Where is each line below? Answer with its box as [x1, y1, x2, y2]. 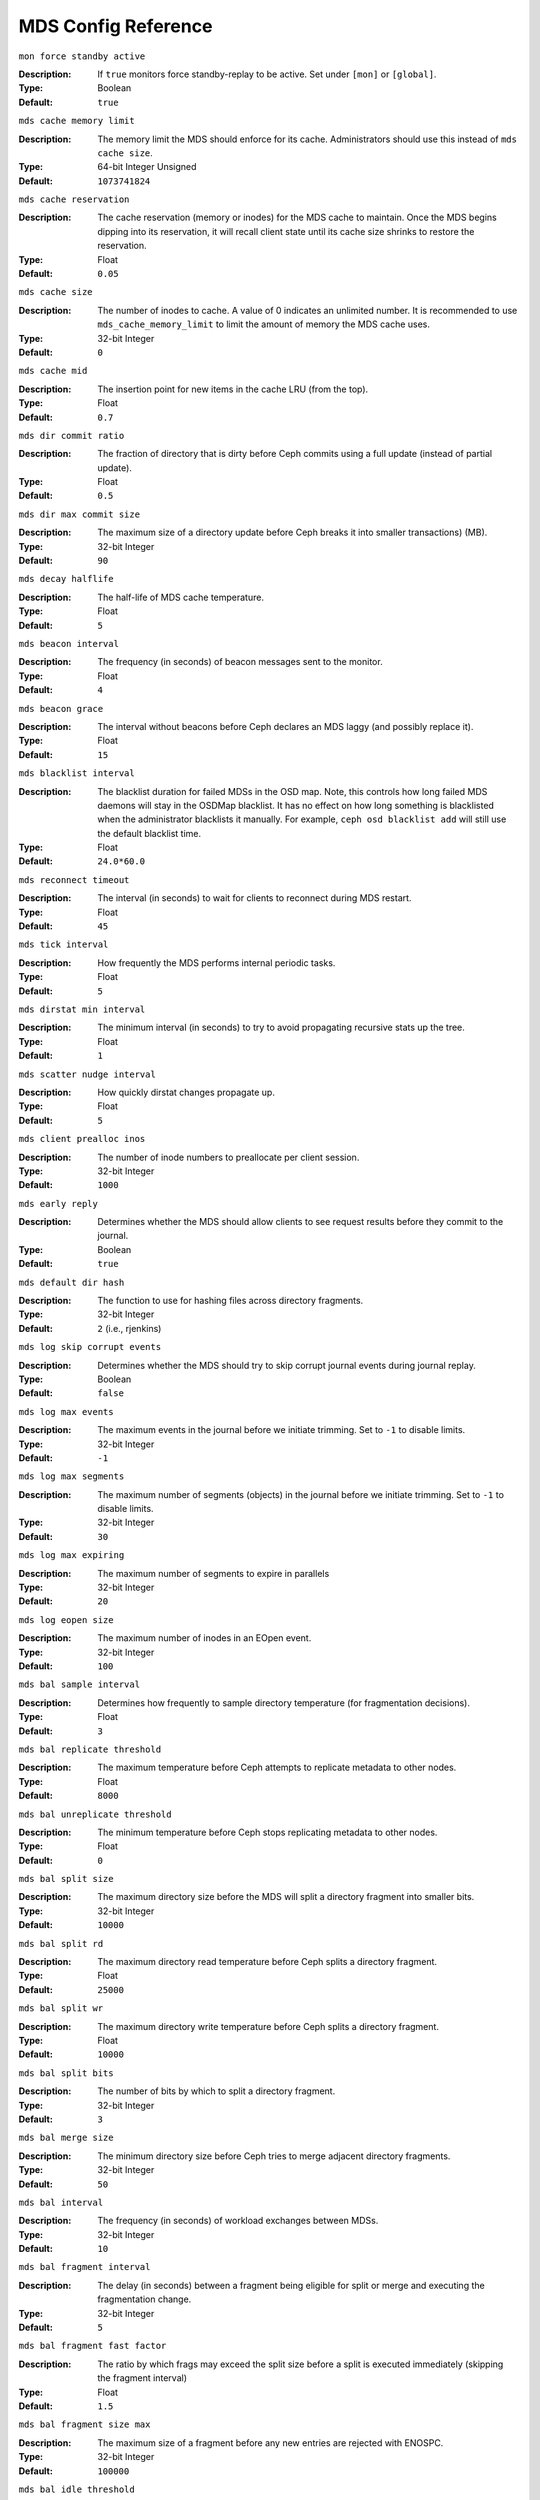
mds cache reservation [18, 194, 130, 205]
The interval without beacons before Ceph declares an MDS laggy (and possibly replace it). [97, 720, 474, 732]
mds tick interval [18, 939, 109, 950]
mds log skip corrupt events [18, 1341, 162, 1353]
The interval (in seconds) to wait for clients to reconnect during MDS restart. [97, 892, 412, 904]
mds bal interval [18, 2196, 104, 2208]
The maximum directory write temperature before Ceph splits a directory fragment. [97, 2020, 440, 2032]
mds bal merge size [18, 2132, 114, 2144]
